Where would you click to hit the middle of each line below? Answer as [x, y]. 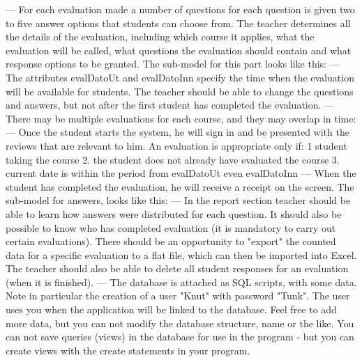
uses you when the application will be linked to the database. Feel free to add [171, 309]
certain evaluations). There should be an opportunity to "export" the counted [171, 241]
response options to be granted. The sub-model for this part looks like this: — [173, 64]
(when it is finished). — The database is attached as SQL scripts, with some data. [181, 282]
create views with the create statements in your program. [128, 350]
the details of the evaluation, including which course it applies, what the [160, 37]
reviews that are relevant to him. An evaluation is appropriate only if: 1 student [176, 145]
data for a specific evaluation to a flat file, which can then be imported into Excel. [181, 254]
